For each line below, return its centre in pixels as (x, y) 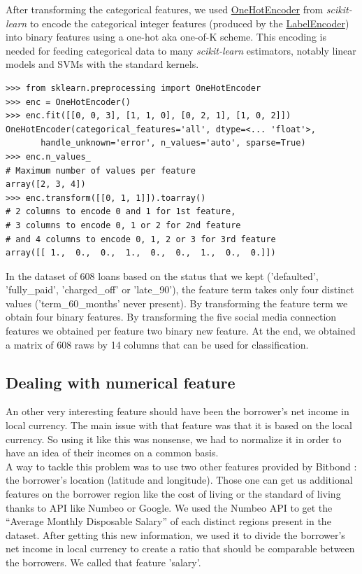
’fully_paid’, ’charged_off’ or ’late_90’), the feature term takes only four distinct (180, 289)
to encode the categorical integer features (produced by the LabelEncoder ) (189, 23)
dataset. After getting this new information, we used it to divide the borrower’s (175, 534)
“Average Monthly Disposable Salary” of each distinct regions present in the (168, 521)
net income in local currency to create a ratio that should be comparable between (180, 548)
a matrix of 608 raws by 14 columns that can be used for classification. (157, 344)
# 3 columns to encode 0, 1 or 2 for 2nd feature (123, 225)
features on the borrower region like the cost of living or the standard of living (173, 494)
